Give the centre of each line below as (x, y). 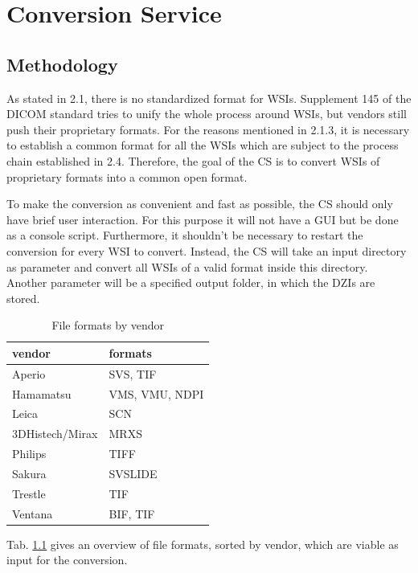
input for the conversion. (67, 560)
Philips (29, 454)
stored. (23, 298)
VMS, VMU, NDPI (156, 393)
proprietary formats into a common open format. (127, 176)
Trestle (29, 493)
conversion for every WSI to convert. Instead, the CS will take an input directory (207, 250)
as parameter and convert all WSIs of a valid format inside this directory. (187, 266)
